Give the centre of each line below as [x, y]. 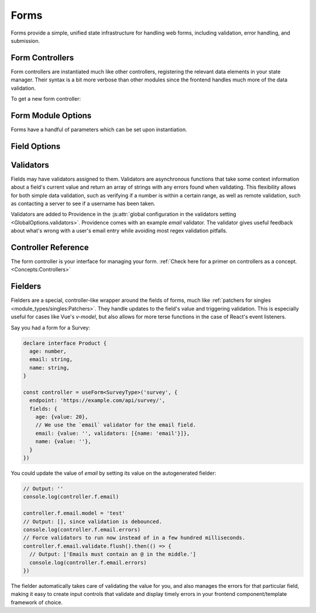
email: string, [51, 360]
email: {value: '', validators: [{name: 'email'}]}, [113, 433]
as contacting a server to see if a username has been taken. [83, 204]
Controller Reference [50, 247]
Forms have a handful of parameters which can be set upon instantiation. [99, 130]
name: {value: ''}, [63, 442]
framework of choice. [37, 602]
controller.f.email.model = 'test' [74, 513]
